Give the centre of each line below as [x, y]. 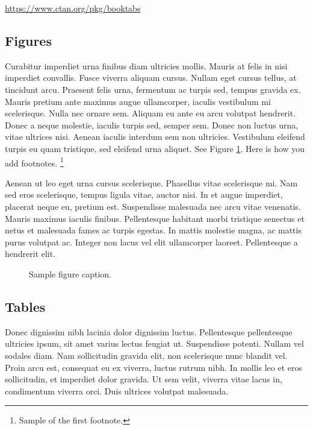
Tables [25, 306]
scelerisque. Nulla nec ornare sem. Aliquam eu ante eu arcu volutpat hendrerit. [150, 113]
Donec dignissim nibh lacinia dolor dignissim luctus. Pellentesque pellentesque [149, 331]
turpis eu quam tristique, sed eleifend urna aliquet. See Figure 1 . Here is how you [155, 148]
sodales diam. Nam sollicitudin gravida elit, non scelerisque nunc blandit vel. [146, 355]
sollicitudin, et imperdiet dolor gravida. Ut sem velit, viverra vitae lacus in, [144, 379]
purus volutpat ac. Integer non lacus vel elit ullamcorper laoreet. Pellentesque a [151, 242]
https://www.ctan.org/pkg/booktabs [73, 8]
